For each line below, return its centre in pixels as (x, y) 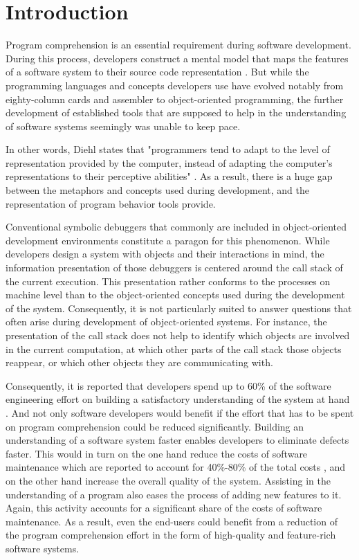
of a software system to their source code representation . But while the (157, 72)
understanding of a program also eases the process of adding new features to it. (174, 494)
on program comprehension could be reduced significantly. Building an (155, 426)
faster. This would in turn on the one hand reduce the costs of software (157, 453)
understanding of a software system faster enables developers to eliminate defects (177, 440)
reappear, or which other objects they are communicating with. (139, 362)
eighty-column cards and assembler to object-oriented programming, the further (175, 99)
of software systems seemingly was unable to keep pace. (123, 126)
